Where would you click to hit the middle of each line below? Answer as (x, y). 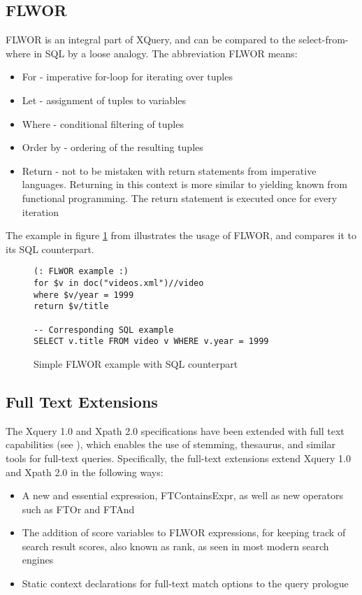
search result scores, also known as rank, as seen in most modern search (175, 546)
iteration (40, 212)
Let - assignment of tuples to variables (104, 100)
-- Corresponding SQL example (104, 330)
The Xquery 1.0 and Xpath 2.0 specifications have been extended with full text (175, 430)
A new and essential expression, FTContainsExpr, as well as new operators (183, 495)
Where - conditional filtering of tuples (103, 123)
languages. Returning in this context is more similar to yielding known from (184, 184)
